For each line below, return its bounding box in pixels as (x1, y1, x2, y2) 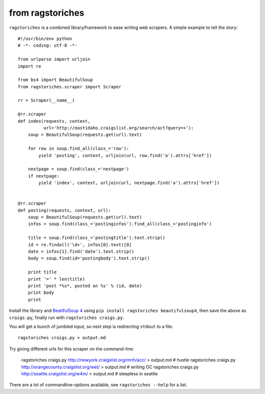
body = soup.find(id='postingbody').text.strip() (27, 256, 150, 261)
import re (18, 63, 41, 69)
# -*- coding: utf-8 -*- (18, 43, 78, 49)
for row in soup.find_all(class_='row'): (27, 146, 130, 152)
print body (27, 290, 54, 295)
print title (27, 269, 57, 275)
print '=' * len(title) (27, 276, 85, 282)
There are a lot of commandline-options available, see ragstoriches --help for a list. (9, 382, 187, 388)
